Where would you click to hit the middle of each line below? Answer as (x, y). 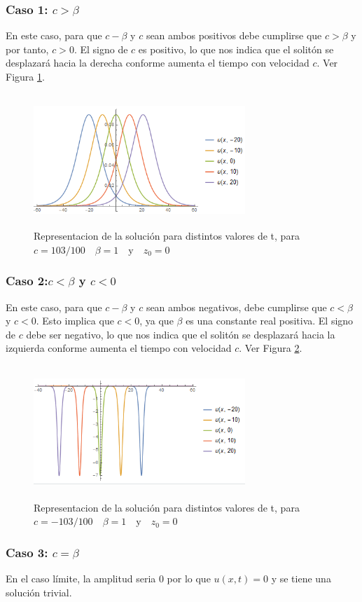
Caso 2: (27, 281)
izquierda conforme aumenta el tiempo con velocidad (119, 348)
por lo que (189, 578)
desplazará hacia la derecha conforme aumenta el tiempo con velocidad (158, 63)
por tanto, (27, 49)
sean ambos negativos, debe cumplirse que (236, 307)
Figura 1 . (25, 76)
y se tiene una (301, 578)
